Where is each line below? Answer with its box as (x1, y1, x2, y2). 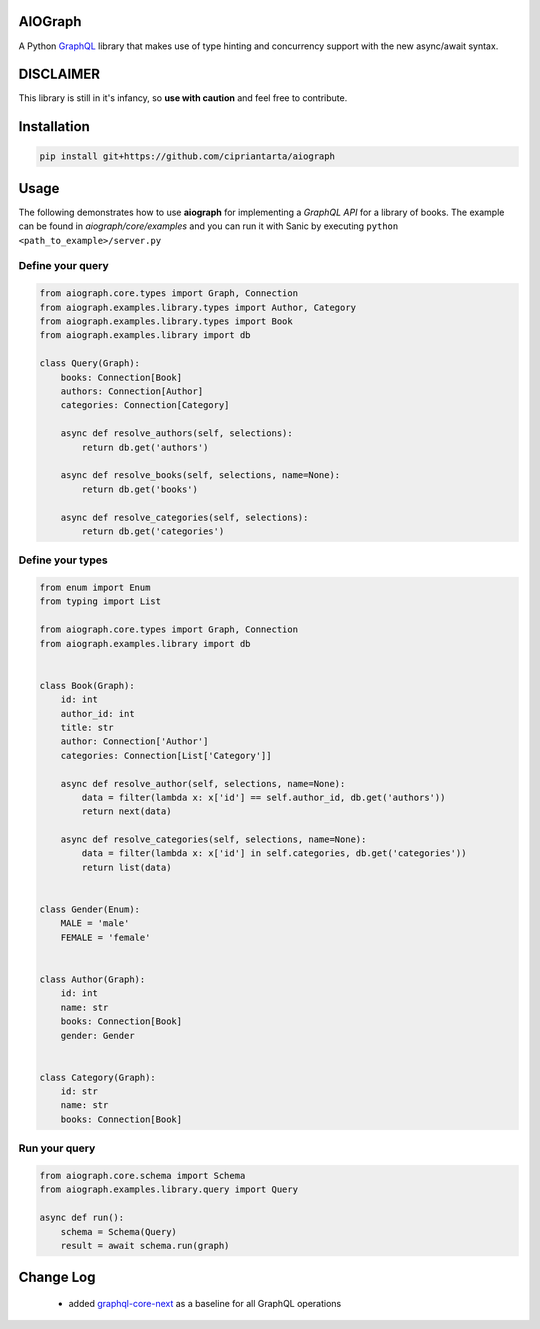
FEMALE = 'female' (60, 931, 151, 943)
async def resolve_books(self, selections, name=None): (60, 470, 341, 481)
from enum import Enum (39, 582, 151, 594)
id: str (60, 1086, 99, 1097)
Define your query (18, 259, 109, 273)
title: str (60, 721, 114, 733)
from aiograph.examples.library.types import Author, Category (39, 301, 357, 313)
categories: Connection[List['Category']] (60, 750, 272, 761)
